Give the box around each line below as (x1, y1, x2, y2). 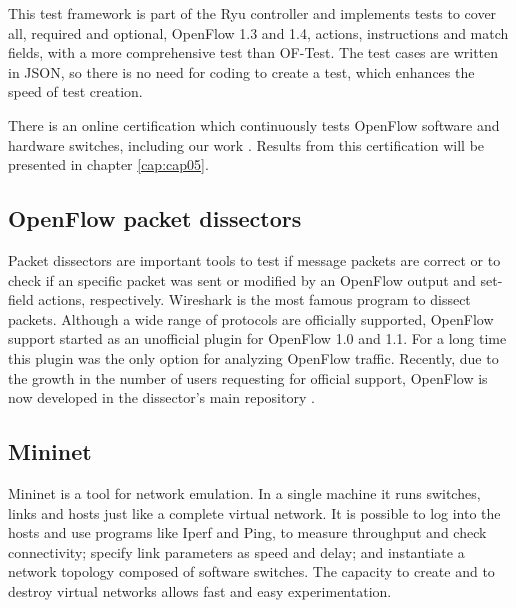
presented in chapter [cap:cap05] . (8, 154, 209, 175)
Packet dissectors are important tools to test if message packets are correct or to (8, 249, 501, 270)
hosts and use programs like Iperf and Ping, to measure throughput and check (8, 522, 487, 543)
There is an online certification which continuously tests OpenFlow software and (8, 114, 500, 135)
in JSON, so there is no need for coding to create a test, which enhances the (8, 61, 475, 82)
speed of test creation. (8, 81, 143, 102)
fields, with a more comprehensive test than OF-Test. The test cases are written (8, 42, 499, 63)
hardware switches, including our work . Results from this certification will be (8, 134, 485, 155)
